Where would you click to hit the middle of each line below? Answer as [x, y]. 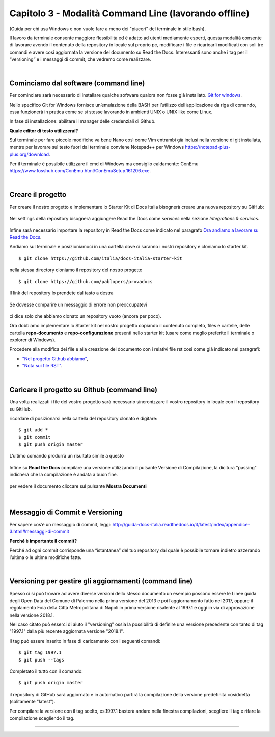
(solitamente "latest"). [32, 702]
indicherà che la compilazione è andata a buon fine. [64, 474]
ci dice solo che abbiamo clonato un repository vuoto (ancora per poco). [85, 316]
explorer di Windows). [33, 340]
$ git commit [35, 437]
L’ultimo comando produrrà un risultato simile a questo [67, 456]
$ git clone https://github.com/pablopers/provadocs [86, 281]
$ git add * [33, 430]
